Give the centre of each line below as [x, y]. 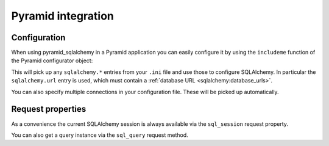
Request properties [49, 109]
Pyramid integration [62, 16]
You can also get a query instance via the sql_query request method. [100, 135]
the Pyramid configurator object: [52, 60]
